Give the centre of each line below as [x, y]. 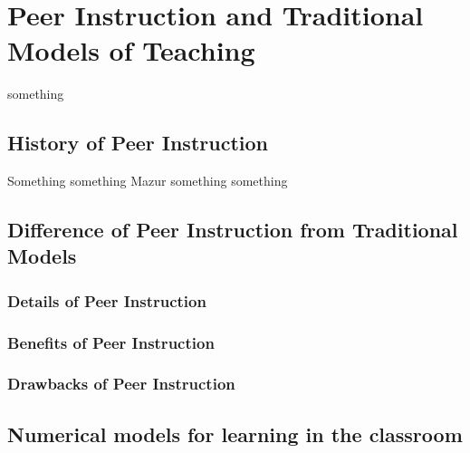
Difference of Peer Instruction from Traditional [233, 230]
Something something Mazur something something [148, 181]
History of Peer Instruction [138, 143]
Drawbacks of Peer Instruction [121, 384]
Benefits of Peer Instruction [111, 342]
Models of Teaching [131, 50]
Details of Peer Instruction [107, 300]
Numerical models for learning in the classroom [235, 434]
